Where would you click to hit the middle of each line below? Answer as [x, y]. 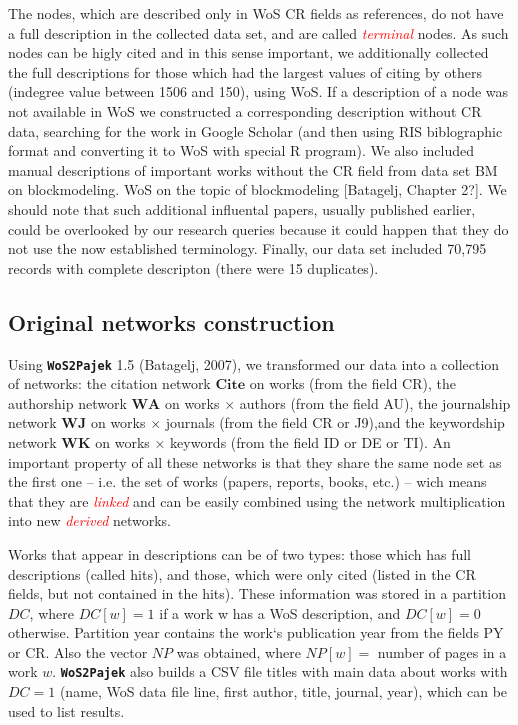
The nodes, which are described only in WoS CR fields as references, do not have [256, 13]
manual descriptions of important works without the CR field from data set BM [253, 169]
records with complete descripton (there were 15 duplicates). [193, 267]
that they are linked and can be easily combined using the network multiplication [257, 500]
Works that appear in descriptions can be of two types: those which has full [239, 553]
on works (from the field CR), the [352, 383]
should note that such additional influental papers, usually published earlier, [242, 208]
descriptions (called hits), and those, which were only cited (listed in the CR [242, 573]
